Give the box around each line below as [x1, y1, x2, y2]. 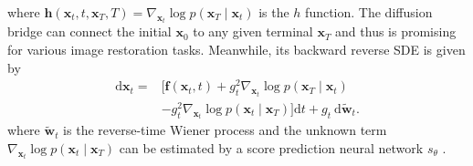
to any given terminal [193, 22, 313, 41]
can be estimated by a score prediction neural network [119, 138, 424, 157]
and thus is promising [335, 22, 457, 41]
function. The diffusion [305, 3, 433, 21]
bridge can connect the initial [7, 22, 172, 41]
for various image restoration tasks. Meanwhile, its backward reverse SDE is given [7, 40, 466, 59]
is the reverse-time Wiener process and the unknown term [63, 120, 387, 140]
